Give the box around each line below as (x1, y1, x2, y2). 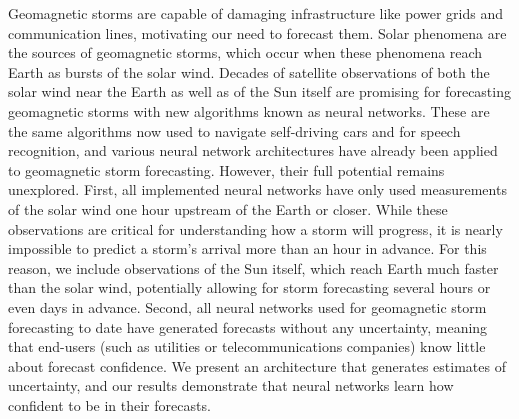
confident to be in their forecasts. (8, 394, 211, 415)
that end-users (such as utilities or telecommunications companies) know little (8, 336, 486, 357)
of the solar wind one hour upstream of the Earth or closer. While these (8, 198, 448, 219)
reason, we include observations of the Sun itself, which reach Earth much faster (8, 257, 499, 278)
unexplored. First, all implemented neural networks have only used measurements (8, 179, 507, 200)
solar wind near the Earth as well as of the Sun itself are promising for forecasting (8, 81, 511, 102)
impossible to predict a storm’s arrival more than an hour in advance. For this (8, 238, 487, 259)
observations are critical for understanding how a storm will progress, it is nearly (8, 218, 503, 239)
